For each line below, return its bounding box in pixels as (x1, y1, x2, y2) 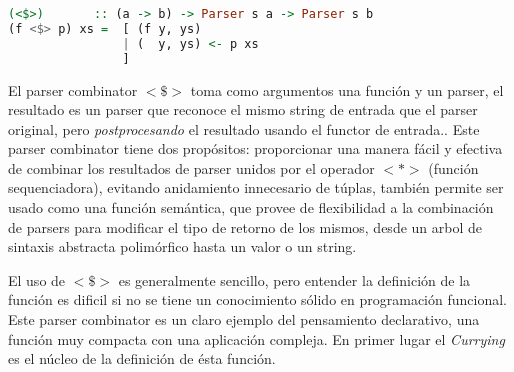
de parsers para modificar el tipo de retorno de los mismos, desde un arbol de (8, 216, 482, 237)
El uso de (8, 269, 66, 290)
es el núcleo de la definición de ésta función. (8, 348, 276, 369)
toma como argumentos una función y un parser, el (190, 79, 504, 100)
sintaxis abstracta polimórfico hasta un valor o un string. (8, 236, 357, 257)
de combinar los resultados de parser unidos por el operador (8, 157, 375, 178)
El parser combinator (8, 79, 138, 100)
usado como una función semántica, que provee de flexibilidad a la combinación (8, 197, 494, 218)
